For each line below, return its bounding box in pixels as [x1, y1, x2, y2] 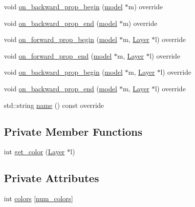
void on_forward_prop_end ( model [4, 50, 112, 61]
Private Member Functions [4, 124, 143, 139]
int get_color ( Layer [4, 146, 65, 157]
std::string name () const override [4, 100, 104, 110]
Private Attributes [4, 170, 99, 186]
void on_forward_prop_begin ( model [4, 34, 117, 44]
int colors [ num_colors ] [4, 193, 73, 204]
